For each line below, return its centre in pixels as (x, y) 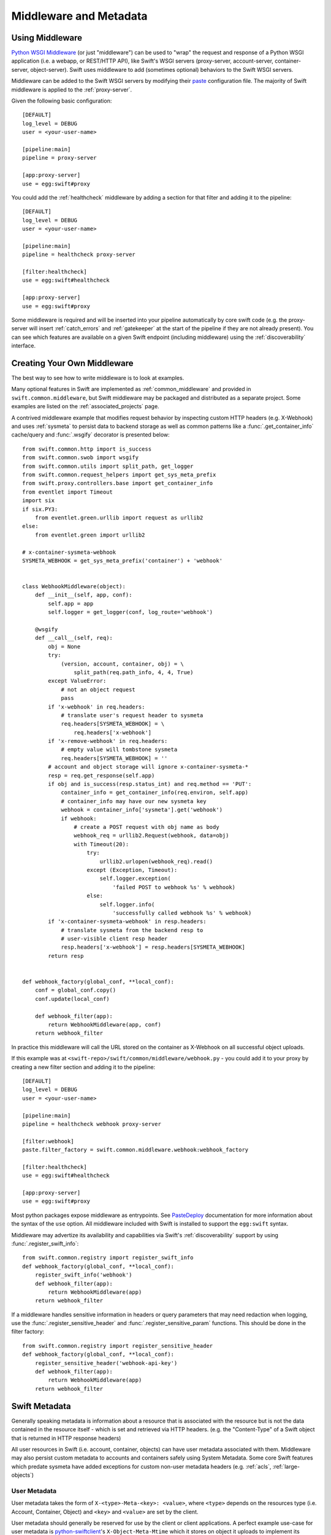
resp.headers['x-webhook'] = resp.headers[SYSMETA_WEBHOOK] (153, 947)
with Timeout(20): (101, 844)
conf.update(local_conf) (72, 999)
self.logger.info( (127, 904)
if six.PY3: (40, 509)
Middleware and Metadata (79, 16)
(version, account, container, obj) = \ (122, 664)
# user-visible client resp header (114, 939)
